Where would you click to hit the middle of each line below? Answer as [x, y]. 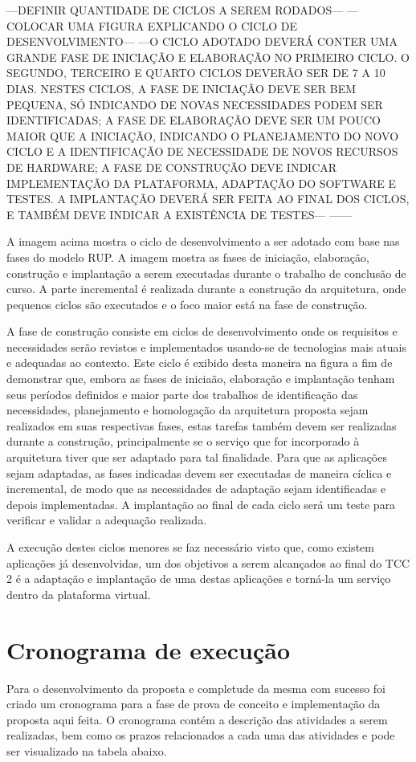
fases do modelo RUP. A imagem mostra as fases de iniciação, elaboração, [188, 257]
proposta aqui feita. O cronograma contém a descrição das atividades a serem [197, 719]
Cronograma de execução [148, 649]
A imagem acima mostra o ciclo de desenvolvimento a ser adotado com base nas [203, 241]
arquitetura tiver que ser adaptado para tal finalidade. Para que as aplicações [197, 457]
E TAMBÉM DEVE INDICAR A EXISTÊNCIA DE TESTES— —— [179, 214]
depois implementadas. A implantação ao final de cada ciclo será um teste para [201, 504]
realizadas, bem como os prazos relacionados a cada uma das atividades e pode [201, 735]
